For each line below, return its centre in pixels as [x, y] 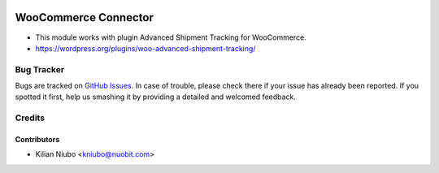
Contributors [37, 139]
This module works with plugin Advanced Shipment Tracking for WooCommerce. [171, 37]
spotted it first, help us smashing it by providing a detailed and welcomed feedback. [155, 97]
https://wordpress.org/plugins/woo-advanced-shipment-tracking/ [146, 48]
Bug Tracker [40, 69]
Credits [30, 118]
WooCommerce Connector [84, 17]
